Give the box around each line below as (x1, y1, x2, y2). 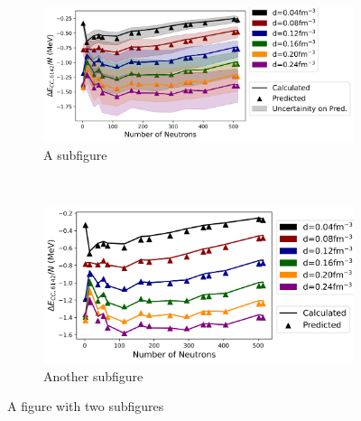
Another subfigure (43, 366, 143, 385)
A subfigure (43, 145, 107, 164)
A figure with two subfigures (7, 397, 164, 416)
